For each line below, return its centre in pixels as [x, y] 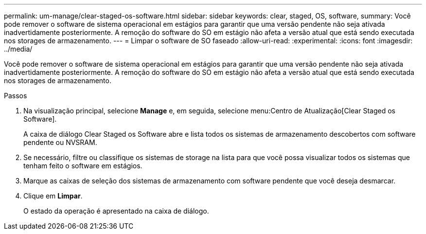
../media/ [18, 49]
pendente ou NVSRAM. [60, 142]
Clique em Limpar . [53, 196]
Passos [16, 96]
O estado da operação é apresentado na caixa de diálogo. [116, 211]
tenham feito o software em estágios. [83, 166]
